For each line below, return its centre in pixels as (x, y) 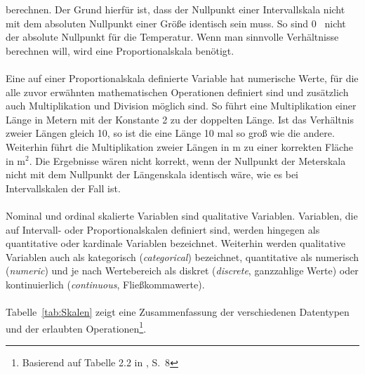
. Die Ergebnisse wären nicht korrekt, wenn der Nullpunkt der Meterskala (187, 160)
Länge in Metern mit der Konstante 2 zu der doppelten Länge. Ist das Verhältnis (180, 119)
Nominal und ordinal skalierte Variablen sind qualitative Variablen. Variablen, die (182, 215)
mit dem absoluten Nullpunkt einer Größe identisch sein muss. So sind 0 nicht (176, 23)
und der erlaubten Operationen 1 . (76, 327)
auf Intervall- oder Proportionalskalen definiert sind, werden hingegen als (163, 229)
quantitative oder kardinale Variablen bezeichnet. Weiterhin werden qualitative (176, 243)
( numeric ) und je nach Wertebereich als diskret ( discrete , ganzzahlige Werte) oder (182, 271)
